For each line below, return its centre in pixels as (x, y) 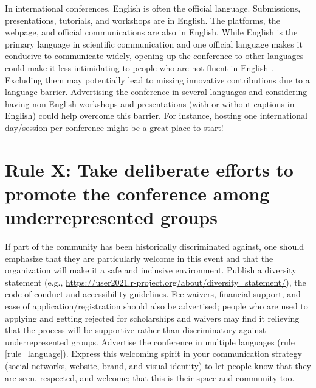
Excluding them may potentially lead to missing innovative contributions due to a (157, 79)
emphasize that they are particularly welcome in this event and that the (139, 258)
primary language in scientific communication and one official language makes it (154, 44)
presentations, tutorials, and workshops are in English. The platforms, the (143, 20)
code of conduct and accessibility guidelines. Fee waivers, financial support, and (153, 294)
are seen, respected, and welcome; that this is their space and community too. (150, 377)
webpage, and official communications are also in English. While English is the (151, 32)
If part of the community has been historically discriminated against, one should (155, 246)
